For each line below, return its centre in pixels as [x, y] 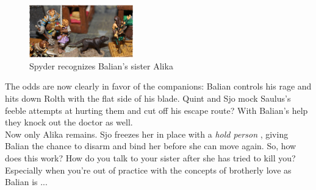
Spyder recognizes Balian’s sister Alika [101, 65]
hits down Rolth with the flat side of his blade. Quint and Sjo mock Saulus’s [148, 98]
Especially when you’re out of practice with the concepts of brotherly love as [148, 170]
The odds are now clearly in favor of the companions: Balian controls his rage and [158, 86]
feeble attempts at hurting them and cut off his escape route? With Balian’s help [156, 110]
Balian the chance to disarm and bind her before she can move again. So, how [151, 146]
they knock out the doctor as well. [69, 122]
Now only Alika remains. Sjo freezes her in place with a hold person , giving [147, 134]
